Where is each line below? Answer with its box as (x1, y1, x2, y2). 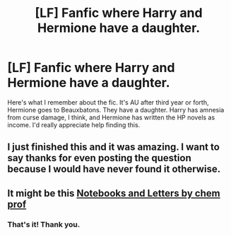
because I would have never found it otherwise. (7, 163, 221, 175)
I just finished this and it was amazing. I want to (7, 141, 220, 153)
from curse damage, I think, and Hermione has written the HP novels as (7, 113, 215, 122)
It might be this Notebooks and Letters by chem (7, 187, 220, 199)
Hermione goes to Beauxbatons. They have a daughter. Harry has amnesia (7, 105, 225, 114)
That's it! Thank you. (7, 219, 81, 229)
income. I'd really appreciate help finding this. (7, 120, 141, 129)
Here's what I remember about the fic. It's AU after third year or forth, (7, 98, 209, 107)
